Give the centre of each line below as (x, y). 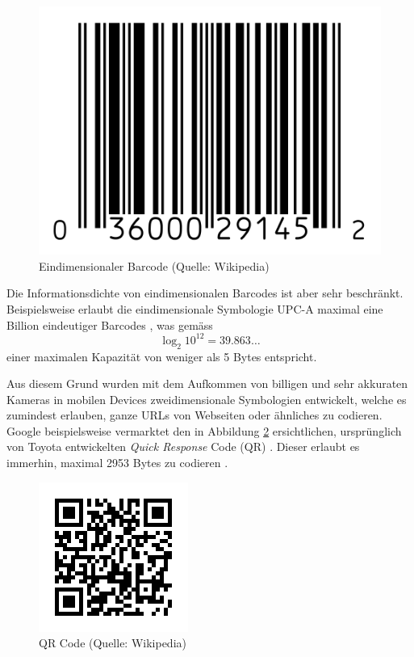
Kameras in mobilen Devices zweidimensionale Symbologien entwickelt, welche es (207, 399)
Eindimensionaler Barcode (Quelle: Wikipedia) (154, 265)
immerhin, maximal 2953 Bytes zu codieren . (117, 463)
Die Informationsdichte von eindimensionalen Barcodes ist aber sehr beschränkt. (205, 293)
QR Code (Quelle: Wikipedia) (113, 643)
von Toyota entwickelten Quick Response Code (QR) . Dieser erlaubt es (183, 446)
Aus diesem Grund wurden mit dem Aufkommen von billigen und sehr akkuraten (207, 383)
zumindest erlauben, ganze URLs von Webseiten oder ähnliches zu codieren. (194, 415)
